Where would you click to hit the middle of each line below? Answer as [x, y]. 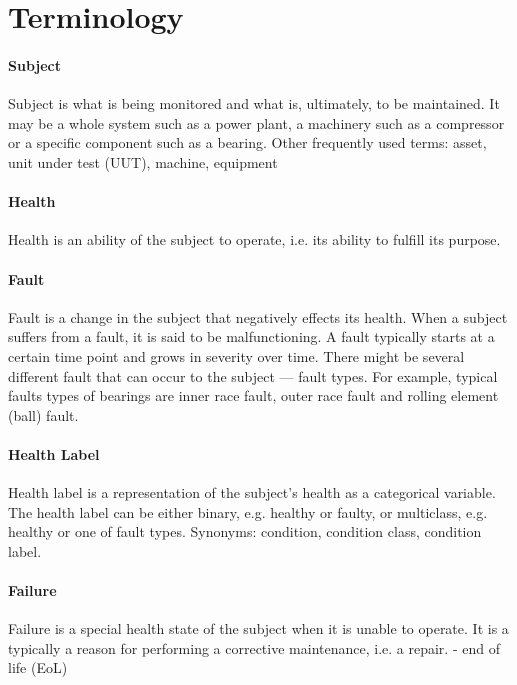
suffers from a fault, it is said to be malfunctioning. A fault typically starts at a [251, 336]
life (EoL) [38, 667]
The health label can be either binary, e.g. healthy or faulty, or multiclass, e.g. [248, 511]
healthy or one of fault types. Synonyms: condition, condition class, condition [245, 531]
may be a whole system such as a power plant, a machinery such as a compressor [256, 122]
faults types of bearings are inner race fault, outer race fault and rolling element [253, 395]
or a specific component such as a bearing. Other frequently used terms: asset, [247, 142]
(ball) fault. [43, 414]
